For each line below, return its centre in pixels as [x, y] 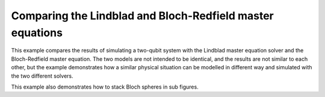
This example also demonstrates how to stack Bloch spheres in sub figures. [105, 87]
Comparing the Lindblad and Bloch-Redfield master [142, 16]
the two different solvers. [42, 76]
